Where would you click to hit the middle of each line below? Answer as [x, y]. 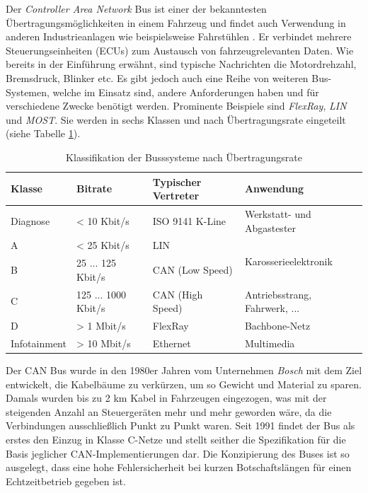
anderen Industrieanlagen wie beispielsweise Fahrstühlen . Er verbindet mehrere [179, 36]
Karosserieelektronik [288, 261]
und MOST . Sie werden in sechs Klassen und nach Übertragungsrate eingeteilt [176, 119]
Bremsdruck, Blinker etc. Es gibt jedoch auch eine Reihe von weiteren [157, 77]
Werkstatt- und [278, 213]
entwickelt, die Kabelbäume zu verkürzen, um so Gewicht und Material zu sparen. [184, 384]
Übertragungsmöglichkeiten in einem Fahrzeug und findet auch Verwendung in [176, 22]
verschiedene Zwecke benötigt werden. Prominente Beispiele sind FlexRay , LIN [176, 106]
